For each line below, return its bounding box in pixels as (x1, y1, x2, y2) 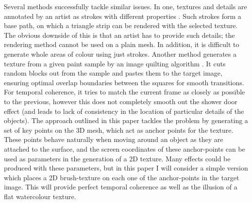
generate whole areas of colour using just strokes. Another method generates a (4, 48, 236, 59)
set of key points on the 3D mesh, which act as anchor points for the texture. (4, 125, 234, 135)
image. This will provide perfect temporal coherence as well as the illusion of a (4, 182, 237, 192)
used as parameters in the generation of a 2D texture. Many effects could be (4, 153, 231, 163)
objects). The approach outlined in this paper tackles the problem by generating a (4, 115, 248, 125)
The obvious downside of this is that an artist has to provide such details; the (4, 30, 235, 40)
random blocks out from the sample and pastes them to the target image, (4, 68, 222, 78)
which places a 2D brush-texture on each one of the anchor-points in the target (4, 172, 239, 182)
